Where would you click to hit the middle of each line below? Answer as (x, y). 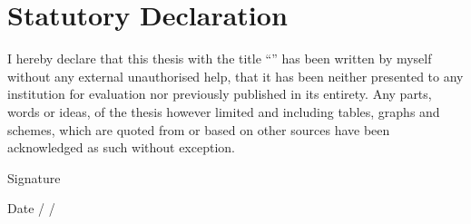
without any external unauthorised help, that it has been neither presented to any (235, 76)
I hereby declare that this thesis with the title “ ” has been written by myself (220, 58)
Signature (34, 177)
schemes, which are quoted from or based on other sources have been (199, 129)
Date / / (31, 208)
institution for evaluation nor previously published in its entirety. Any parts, (220, 94)
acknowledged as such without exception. (121, 147)
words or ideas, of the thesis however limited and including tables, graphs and (224, 111)
